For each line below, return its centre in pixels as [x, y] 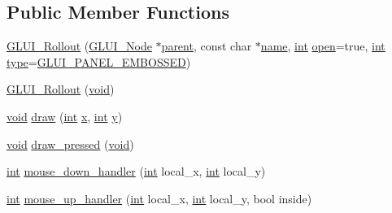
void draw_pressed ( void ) [70, 143]
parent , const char [207, 46]
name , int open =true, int [323, 46]
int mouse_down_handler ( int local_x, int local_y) [136, 171]
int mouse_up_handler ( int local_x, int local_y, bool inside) [159, 198]
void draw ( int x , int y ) [65, 116]
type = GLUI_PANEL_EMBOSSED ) [99, 61]
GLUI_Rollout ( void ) [61, 89]
